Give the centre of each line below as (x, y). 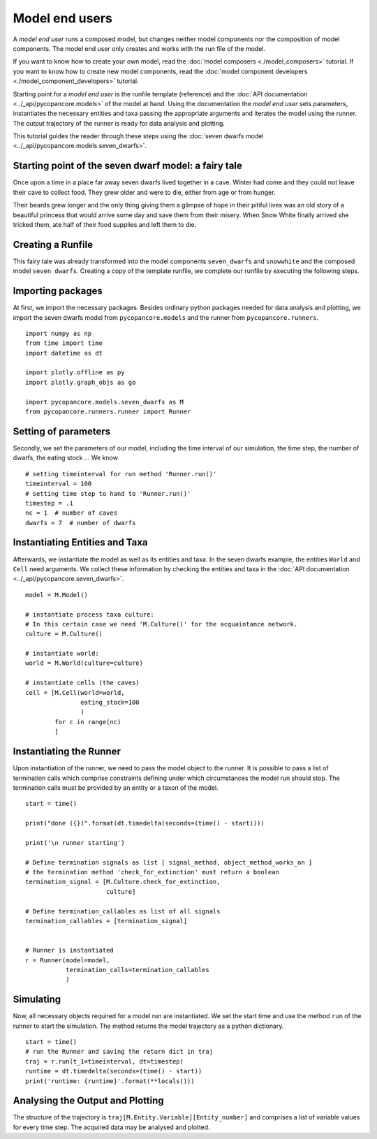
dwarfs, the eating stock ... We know (66, 458)
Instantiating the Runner (67, 752)
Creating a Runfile (53, 244)
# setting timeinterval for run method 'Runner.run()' (121, 474)
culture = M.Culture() (64, 634)
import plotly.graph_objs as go (81, 382)
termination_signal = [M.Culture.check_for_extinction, (123, 882)
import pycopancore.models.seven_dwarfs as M (105, 402)
